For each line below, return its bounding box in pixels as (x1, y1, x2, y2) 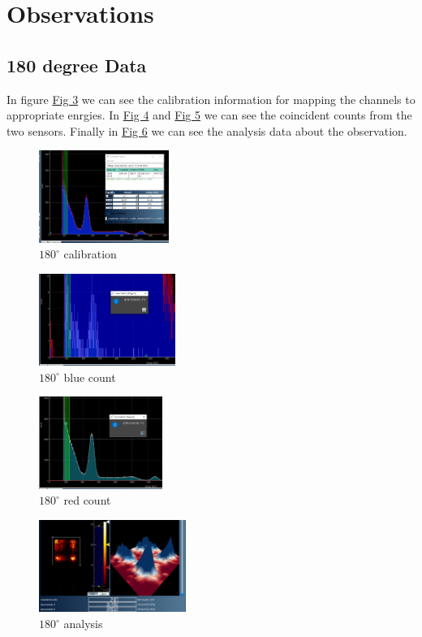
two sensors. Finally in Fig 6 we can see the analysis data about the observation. (6, 122, 407, 139)
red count (63, 492, 111, 509)
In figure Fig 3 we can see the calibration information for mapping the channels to (6, 90, 416, 107)
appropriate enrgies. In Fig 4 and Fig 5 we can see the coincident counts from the (6, 106, 412, 123)
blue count (63, 368, 116, 385)
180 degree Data (6, 52, 147, 77)
